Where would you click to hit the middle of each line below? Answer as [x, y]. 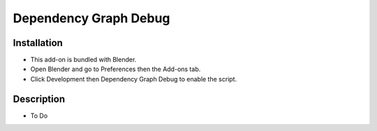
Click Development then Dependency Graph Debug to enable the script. [134, 79]
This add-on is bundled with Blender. [83, 60]
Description [39, 99]
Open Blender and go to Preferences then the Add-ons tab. [116, 69]
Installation [38, 43]
